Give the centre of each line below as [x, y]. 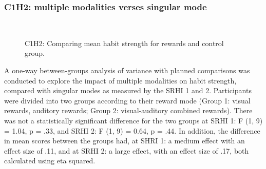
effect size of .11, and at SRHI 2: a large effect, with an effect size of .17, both [127, 150]
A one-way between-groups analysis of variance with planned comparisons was [127, 70]
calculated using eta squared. [50, 161]
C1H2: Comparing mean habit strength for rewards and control [124, 43]
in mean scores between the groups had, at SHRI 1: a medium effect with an [125, 141]
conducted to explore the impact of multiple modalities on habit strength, [120, 80]
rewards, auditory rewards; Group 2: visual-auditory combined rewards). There [128, 110]
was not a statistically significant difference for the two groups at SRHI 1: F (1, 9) [134, 120]
